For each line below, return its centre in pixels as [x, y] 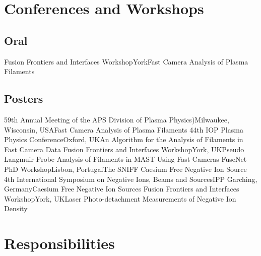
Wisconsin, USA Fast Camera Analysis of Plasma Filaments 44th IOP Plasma [124, 129]
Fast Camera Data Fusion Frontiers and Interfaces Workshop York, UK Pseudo [124, 149]
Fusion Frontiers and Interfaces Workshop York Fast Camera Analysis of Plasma [126, 61]
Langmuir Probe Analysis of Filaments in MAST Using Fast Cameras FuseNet [125, 159]
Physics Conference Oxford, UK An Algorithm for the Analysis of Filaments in [124, 139]
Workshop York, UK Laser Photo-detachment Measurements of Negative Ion [120, 198]
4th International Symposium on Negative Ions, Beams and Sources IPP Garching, [131, 179]
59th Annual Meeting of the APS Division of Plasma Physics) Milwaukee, [117, 119]
